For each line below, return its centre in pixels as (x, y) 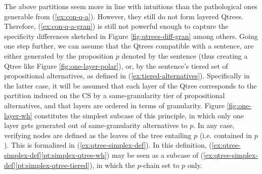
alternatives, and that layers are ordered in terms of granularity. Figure (114, 105)
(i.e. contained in (226, 135)
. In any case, (214, 125)
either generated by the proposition (59, 55)
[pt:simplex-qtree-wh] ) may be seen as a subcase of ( (122, 155)
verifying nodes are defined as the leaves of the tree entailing (98, 135)
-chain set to (160, 165)
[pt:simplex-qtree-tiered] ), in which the (75, 165)
